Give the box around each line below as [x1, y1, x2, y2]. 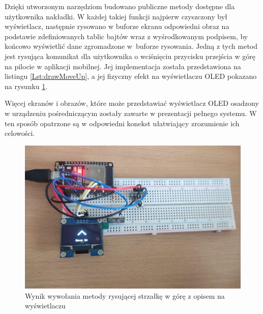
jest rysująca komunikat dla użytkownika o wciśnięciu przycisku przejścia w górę [5, 50, 255, 61]
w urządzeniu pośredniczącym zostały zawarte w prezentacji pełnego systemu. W [5, 107, 257, 118]
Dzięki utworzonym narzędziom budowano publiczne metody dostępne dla [5, 1, 235, 11]
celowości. [5, 128, 35, 138]
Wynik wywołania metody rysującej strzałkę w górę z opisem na [25, 290, 225, 301]
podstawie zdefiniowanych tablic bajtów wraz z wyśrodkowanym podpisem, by [5, 31, 248, 41]
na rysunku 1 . [5, 80, 48, 91]
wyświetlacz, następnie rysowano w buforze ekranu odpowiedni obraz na [5, 21, 229, 32]
